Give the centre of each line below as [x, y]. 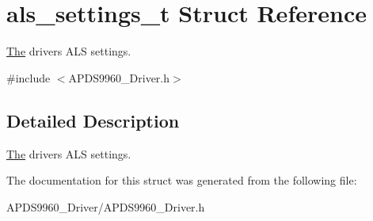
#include [29, 77]
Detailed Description [93, 120]
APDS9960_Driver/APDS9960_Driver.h [106, 206]
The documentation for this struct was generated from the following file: [182, 180]
